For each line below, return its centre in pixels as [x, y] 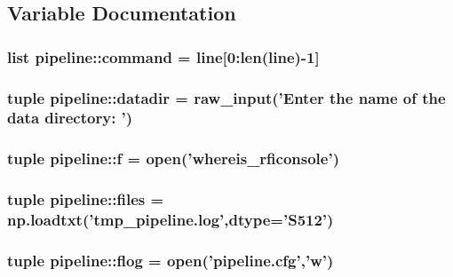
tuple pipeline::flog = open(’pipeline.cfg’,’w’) [171, 260]
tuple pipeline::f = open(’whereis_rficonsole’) [173, 158]
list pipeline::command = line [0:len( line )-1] [163, 56]
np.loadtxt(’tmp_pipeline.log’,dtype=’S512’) [171, 220]
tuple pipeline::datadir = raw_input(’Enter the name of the [226, 97]
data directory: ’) [70, 118]
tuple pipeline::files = [86, 199]
